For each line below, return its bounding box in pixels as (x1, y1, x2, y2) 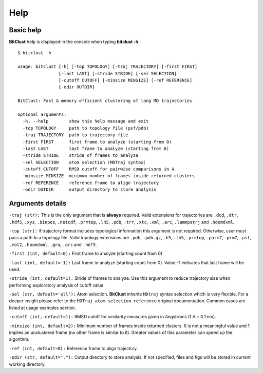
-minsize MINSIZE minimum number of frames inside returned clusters (22, 173, 195, 179)
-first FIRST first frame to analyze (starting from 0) (22, 139, 172, 145)
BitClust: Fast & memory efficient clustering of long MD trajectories (18, 98, 192, 104)
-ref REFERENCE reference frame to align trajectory (22, 180, 159, 186)
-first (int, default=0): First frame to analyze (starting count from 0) (9, 250, 163, 256)
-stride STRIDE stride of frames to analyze (22, 153, 139, 158)
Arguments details (9, 199, 67, 207)
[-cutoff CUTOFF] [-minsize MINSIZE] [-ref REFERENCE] (58, 78, 192, 83)
